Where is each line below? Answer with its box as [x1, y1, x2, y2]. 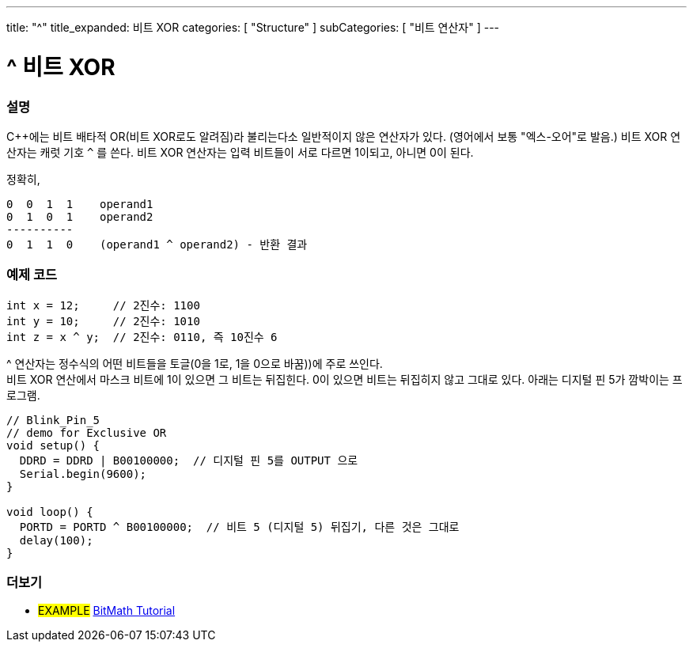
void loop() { [6, 505, 93, 518]
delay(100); [19, 533, 93, 547]
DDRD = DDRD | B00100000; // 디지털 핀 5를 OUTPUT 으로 [19, 453, 358, 467]
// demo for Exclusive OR [6, 426, 167, 439]
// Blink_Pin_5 [6, 413, 100, 426]
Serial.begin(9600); [19, 467, 147, 480]
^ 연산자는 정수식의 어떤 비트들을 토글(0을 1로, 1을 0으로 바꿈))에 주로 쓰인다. [6, 356, 383, 370]
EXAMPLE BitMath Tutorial [38, 604, 176, 618]
